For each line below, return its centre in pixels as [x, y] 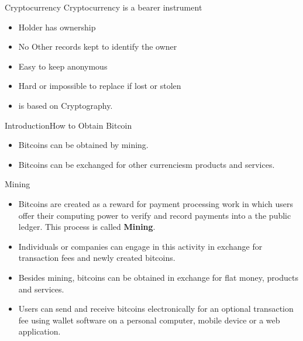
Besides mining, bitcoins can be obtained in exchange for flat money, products [158, 277]
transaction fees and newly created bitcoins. [97, 258]
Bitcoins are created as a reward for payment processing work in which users [156, 203]
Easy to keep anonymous [63, 66]
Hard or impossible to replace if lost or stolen [100, 86]
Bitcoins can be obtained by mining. [83, 145]
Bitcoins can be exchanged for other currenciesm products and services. [147, 164]
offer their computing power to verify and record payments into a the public [155, 215]
